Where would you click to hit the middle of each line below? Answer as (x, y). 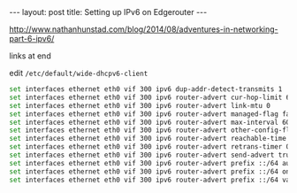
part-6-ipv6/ (32, 39)
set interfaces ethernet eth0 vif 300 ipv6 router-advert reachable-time (148, 139)
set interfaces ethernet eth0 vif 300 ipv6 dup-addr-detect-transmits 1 (146, 89)
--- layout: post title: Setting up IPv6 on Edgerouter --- (108, 12)
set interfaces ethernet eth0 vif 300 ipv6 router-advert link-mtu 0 (140, 105)
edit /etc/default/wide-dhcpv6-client (79, 73)
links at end (30, 56)
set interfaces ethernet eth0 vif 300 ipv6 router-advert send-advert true (152, 155)
